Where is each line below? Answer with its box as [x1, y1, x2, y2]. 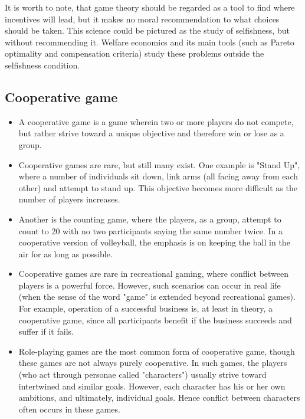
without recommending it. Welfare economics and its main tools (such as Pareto [5, 35, 294, 48]
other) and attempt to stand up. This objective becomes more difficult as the [18, 181, 297, 194]
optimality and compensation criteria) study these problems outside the [5, 47, 264, 60]
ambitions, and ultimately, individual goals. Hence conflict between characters [18, 391, 300, 404]
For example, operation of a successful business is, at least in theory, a [18, 302, 273, 315]
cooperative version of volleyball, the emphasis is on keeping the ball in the [18, 236, 290, 248]
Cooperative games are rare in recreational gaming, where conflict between [18, 267, 289, 280]
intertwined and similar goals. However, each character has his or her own [18, 379, 286, 392]
